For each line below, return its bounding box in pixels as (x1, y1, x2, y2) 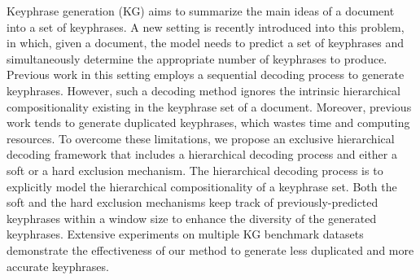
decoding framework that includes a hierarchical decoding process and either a (7, 146, 397, 163)
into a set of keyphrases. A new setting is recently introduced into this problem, (7, 18, 405, 35)
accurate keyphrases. (7, 257, 109, 274)
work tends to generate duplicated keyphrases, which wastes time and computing (7, 114, 410, 131)
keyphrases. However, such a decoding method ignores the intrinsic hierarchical (7, 81, 400, 98)
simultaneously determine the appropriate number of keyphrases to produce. (7, 50, 387, 67)
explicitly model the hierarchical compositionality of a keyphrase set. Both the (7, 177, 397, 195)
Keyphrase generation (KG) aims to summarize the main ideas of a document (7, 2, 395, 19)
